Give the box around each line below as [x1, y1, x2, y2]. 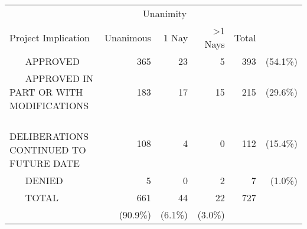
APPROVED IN [25, 71, 94, 85]
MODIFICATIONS [9, 99, 89, 112]
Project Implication [9, 30, 90, 44]
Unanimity [142, 6, 187, 20]
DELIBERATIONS [9, 129, 89, 143]
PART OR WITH [9, 85, 83, 99]
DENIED [25, 174, 63, 187]
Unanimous [104, 30, 151, 44]
